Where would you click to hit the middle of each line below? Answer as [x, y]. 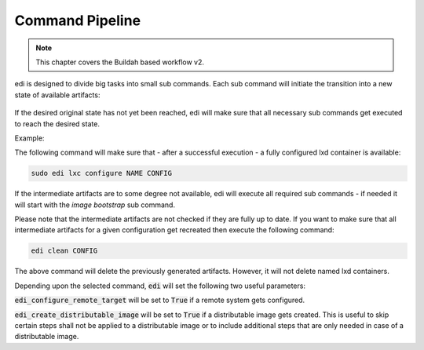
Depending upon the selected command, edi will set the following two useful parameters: [160, 286]
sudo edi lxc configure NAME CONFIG [102, 173]
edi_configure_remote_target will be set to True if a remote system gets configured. [160, 300]
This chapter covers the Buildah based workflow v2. [120, 62]
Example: [29, 138]
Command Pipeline [78, 20]
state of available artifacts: [57, 95]
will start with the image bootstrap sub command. [95, 205]
